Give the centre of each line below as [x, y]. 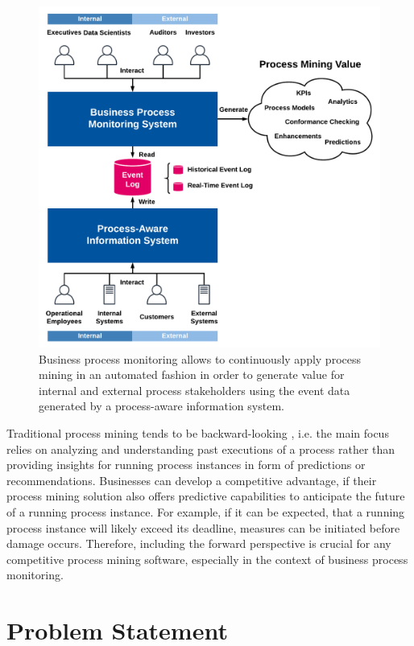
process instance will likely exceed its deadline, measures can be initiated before [203, 527]
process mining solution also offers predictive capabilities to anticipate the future [206, 496]
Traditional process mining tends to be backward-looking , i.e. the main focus [198, 432]
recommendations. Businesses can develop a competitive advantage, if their [192, 480]
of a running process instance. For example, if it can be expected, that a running [206, 511]
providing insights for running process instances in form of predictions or [186, 465]
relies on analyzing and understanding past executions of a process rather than [201, 448]
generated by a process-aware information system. [161, 406]
